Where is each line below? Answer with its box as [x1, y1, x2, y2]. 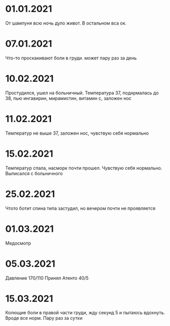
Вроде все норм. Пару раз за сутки [5, 315, 83, 321]
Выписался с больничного [5, 170, 63, 177]
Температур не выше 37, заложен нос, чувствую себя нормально [5, 130, 149, 136]
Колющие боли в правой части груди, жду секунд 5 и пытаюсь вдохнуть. [5, 310, 165, 316]
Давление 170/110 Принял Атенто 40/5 [5, 275, 89, 281]
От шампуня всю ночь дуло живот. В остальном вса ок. [5, 20, 127, 26]
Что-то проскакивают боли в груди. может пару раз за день [5, 55, 137, 61]
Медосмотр [5, 240, 32, 246]
